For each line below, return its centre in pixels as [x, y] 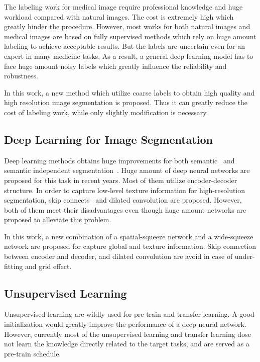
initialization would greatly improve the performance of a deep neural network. [125, 324]
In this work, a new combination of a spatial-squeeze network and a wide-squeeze [129, 236]
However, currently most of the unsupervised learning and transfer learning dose [127, 334]
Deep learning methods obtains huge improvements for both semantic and [119, 160]
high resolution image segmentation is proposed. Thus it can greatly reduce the [126, 102]
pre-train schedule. [33, 353]
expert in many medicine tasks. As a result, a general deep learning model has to [129, 56]
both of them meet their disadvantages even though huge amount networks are [125, 209]
